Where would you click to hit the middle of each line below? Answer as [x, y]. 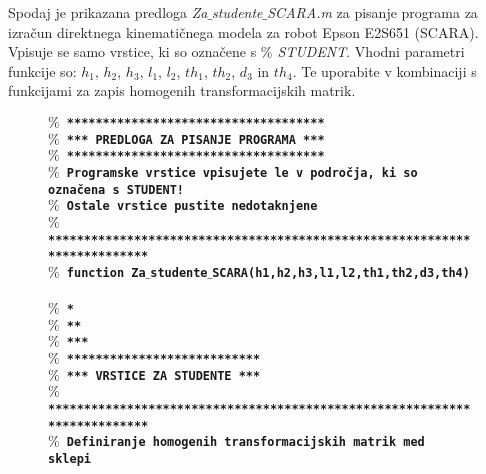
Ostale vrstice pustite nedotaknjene [192, 206]
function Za [106, 272]
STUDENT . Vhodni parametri [371, 51]
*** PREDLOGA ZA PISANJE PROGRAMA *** [195, 139]
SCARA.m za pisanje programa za [372, 12]
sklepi [69, 459]
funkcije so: [42, 70]
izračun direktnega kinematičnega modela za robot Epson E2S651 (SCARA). [243, 31]
